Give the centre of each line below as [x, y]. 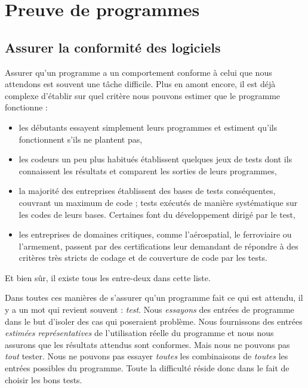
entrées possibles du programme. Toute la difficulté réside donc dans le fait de [147, 368]
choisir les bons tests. [44, 379]
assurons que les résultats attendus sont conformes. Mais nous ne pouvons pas [147, 344]
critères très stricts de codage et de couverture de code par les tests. [143, 258]
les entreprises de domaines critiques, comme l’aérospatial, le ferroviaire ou [155, 234]
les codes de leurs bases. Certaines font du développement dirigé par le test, [157, 214]
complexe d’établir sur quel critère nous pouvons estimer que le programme [143, 95]
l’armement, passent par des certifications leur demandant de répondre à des [158, 246]
